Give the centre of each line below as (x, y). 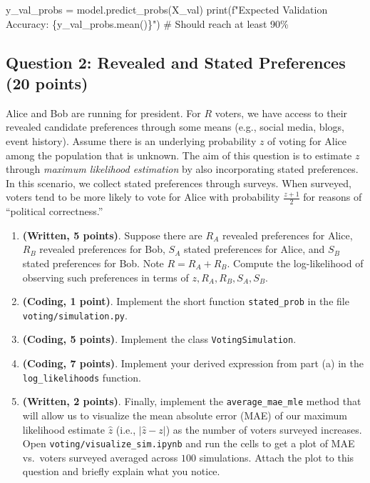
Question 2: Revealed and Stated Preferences (176, 62)
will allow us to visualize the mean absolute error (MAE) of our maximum (185, 415)
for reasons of (333, 197)
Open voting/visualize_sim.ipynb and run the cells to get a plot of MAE (189, 443)
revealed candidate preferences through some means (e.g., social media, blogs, (175, 127)
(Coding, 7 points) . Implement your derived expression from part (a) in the (193, 363)
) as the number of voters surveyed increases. (264, 429)
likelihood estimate (63, 429)
